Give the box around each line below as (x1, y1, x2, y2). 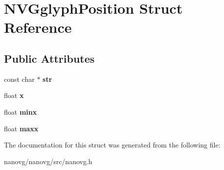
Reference (4, 17, 72, 37)
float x (4, 90, 24, 100)
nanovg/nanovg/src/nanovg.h (4, 156, 92, 166)
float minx (4, 106, 37, 117)
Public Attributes (4, 50, 95, 66)
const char (4, 73, 35, 84)
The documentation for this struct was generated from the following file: (4, 140, 221, 150)
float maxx (4, 123, 39, 133)
